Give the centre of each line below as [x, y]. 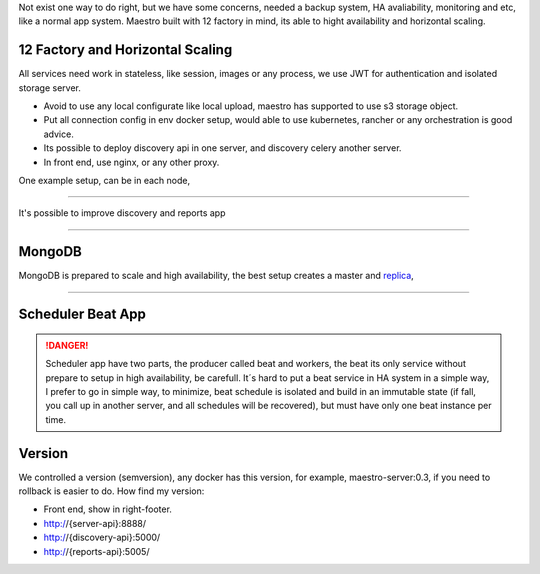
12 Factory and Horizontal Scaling [125, 50]
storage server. [50, 87]
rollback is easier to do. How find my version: [111, 491]
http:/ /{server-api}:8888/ [95, 523]
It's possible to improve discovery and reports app [122, 213]
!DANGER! [67, 345]
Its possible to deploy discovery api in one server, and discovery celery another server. [222, 148]
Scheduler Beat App [82, 314]
